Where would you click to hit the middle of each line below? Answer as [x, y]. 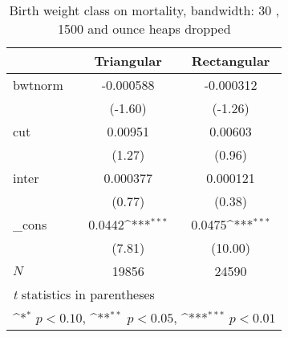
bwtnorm [38, 85]
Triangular [128, 61]
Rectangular [231, 61]
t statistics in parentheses [84, 294]
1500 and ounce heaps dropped [144, 28]
